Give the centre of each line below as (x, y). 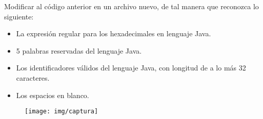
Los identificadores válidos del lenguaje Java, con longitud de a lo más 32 (131, 68)
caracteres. (33, 77)
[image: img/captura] (62, 112)
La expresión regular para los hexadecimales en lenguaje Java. (114, 33)
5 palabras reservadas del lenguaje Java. (79, 50)
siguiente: (19, 16)
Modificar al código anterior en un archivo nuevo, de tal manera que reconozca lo (131, 6)
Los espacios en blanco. (53, 95)
